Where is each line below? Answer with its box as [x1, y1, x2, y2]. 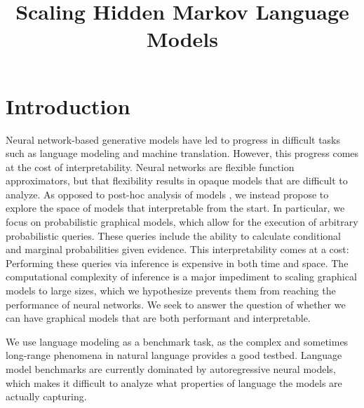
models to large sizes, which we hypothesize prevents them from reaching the [6, 283, 336, 298]
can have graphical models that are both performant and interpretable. [6, 311, 311, 325]
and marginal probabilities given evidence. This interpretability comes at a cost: [6, 242, 349, 257]
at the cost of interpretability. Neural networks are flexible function [6, 159, 295, 174]
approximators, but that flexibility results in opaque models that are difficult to [6, 173, 348, 188]
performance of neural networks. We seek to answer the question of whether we [6, 297, 346, 311]
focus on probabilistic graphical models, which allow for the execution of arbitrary [6, 215, 358, 229]
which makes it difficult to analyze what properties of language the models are [6, 375, 342, 390]
